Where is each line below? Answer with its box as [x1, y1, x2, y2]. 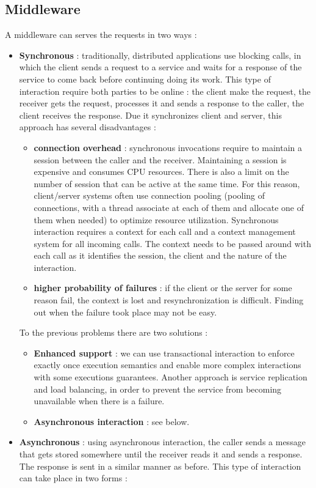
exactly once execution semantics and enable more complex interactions [34, 358, 301, 371]
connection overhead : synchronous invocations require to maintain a [34, 141, 302, 153]
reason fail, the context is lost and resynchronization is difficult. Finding [34, 294, 304, 306]
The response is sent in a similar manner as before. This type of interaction [19, 459, 301, 472]
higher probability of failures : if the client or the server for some [34, 281, 292, 294]
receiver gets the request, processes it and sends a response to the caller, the [19, 97, 304, 109]
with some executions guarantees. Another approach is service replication [34, 371, 307, 383]
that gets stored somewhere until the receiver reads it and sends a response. [19, 448, 303, 460]
